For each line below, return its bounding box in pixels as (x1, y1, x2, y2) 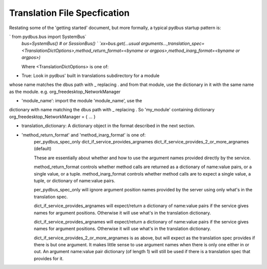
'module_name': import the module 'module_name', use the (21, 98, 142, 104)
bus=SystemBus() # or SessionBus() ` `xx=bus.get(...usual (21, 41, 140, 46)
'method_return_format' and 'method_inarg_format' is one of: (21, 132, 146, 138)
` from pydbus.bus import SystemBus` (9, 34, 87, 40)
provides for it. (34, 255, 64, 262)
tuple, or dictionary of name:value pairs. (34, 178, 116, 183)
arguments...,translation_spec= (141, 41, 205, 46)
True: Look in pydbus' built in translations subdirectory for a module (21, 72, 160, 79)
